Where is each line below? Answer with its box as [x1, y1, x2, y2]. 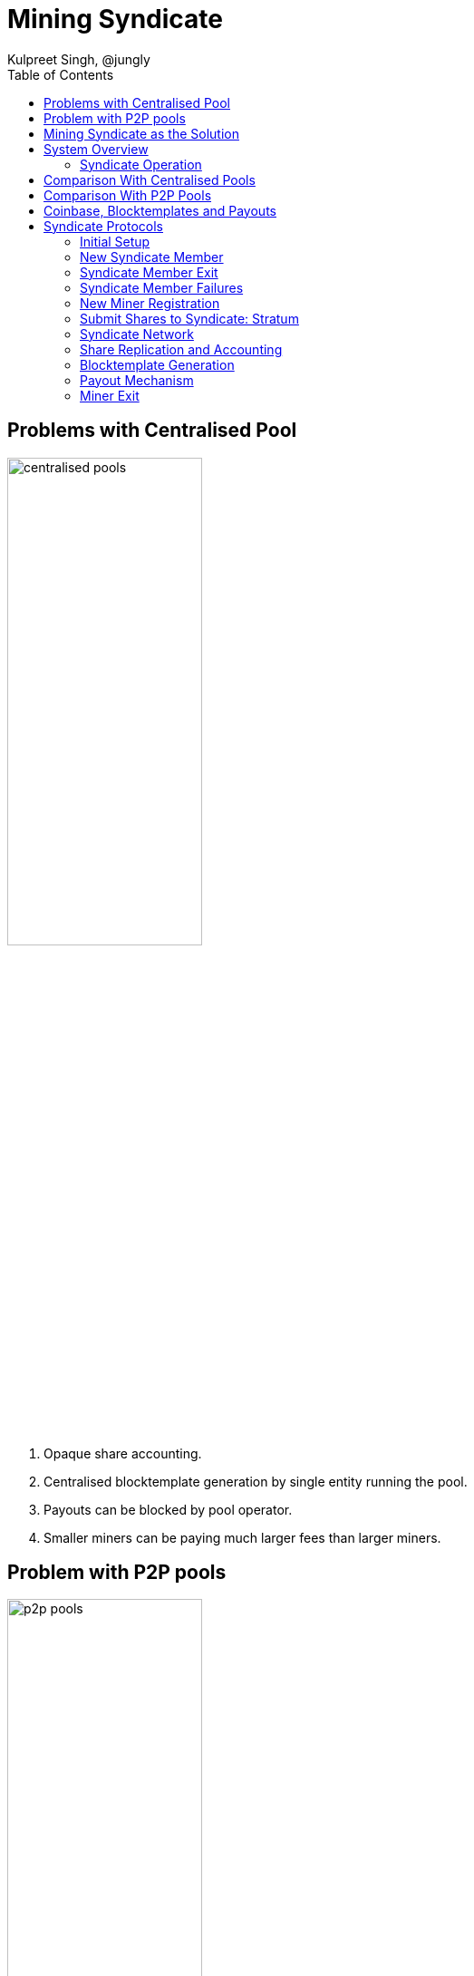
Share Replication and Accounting [80, 341, 283, 357]
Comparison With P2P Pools [44, 187, 212, 203]
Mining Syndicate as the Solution [44, 125, 239, 141]
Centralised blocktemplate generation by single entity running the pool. [44, 1473, 468, 1489]
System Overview [44, 140, 149, 157]
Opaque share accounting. [44, 1445, 202, 1461]
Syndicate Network [80, 325, 194, 342]
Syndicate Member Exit [80, 264, 218, 280]
